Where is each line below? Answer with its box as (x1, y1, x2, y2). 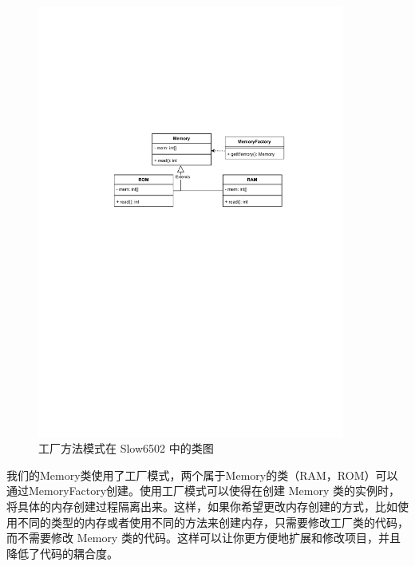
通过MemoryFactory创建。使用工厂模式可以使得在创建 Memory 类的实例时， (6, 482, 401, 499)
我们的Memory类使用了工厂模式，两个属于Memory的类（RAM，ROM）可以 (6, 466, 398, 483)
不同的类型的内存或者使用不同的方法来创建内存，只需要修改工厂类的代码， (17, 513, 409, 530)
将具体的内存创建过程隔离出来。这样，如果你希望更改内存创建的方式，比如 (6, 498, 397, 515)
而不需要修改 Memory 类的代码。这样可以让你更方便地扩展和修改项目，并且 (6, 529, 401, 546)
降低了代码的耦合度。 (6, 544, 118, 561)
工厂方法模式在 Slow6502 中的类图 (38, 440, 214, 457)
